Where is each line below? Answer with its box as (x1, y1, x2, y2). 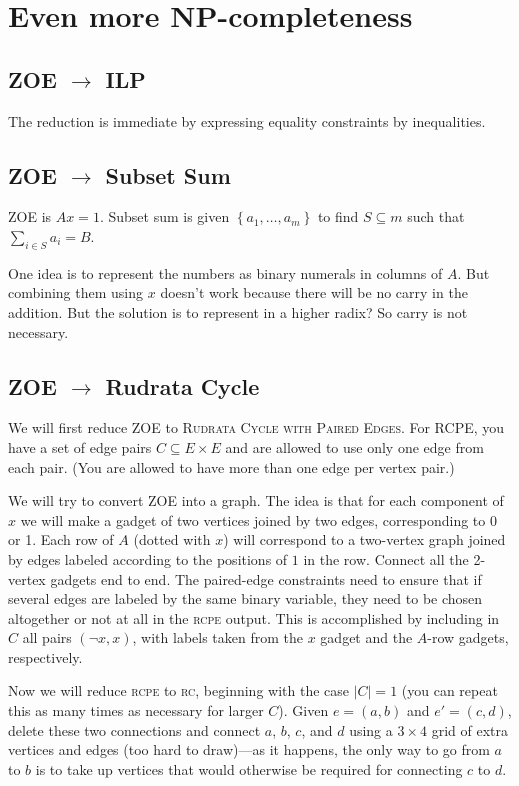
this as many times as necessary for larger (8, 700, 264, 721)
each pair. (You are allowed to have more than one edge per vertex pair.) (8, 456, 455, 477)
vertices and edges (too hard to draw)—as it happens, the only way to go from (8, 739, 490, 760)
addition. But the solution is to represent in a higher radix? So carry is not (8, 301, 468, 322)
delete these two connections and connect (8, 719, 261, 740)
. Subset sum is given (99, 206, 230, 227)
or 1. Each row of (8, 529, 114, 550)
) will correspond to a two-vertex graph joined (223, 529, 506, 550)
